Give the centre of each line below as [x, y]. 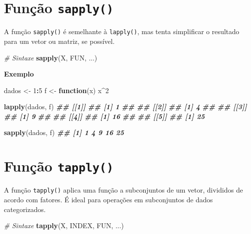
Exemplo [19, 74]
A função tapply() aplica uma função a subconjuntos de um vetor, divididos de [124, 190]
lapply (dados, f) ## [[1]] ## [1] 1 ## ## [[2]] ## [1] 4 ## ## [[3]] [125, 107]
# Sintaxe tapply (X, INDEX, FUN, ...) [64, 225]
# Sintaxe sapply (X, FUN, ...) [51, 57]
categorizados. [25, 209]
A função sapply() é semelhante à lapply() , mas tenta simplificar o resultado [122, 31]
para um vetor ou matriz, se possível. [59, 41]
